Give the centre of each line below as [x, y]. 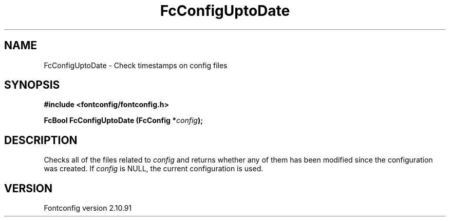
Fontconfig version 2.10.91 [88, 208]
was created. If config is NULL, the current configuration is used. [154, 169]
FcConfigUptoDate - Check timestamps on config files [136, 65]
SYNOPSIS [32, 85]
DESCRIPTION [41, 140]
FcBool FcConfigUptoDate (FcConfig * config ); [123, 120]
